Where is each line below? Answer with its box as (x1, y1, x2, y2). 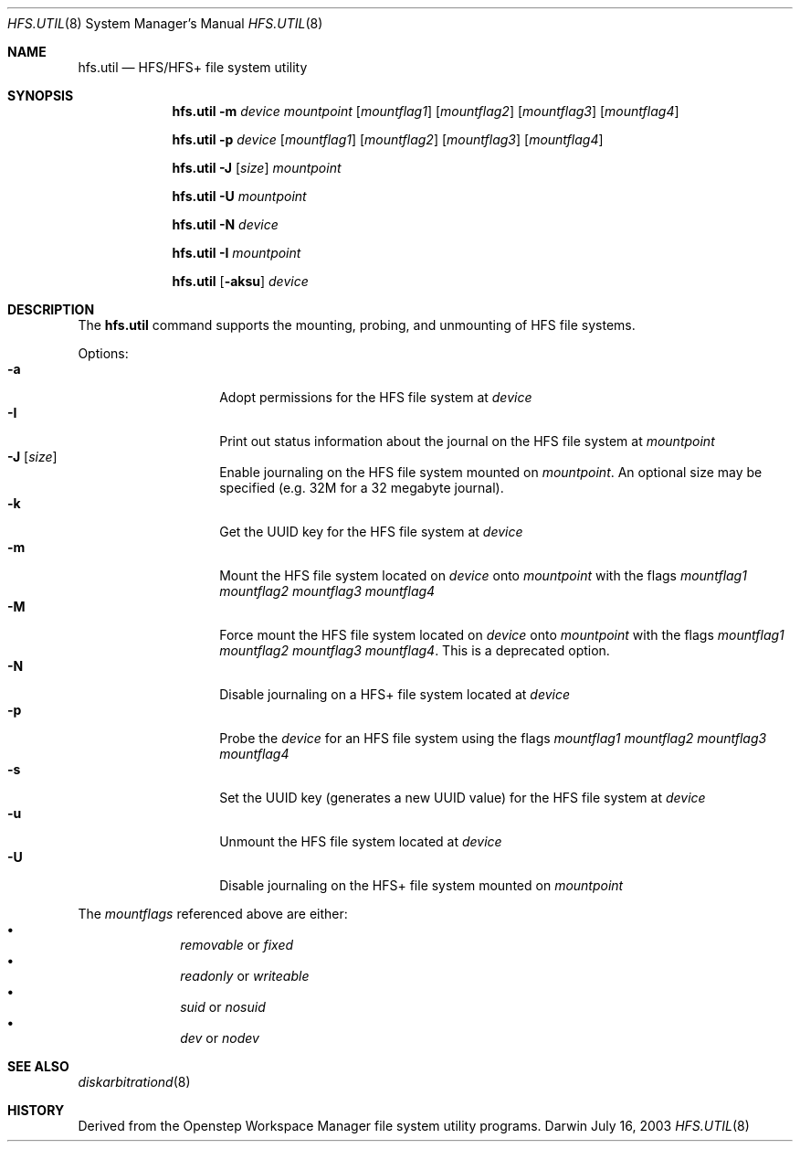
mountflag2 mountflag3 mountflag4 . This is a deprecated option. (219, 643, 610, 658)
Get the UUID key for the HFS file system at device (219, 524, 523, 539)
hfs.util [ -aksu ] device (172, 273, 309, 289)
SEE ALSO (7, 1059, 69, 1074)
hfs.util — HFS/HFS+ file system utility (78, 59, 308, 75)
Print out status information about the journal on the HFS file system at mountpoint (219, 433, 715, 449)
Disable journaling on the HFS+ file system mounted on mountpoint (219, 878, 624, 893)
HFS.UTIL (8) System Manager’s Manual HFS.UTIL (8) (7, 16, 323, 31)
